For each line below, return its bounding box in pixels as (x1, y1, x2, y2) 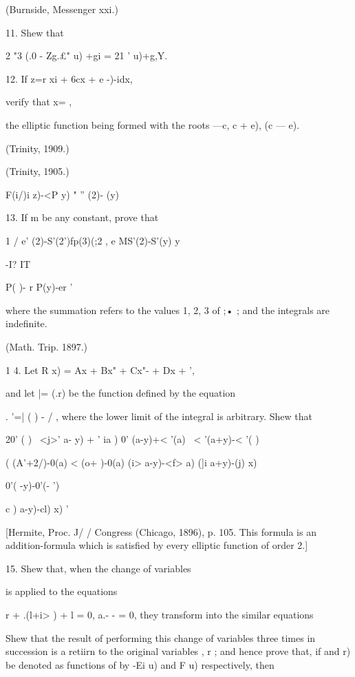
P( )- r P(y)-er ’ (6, 280, 73, 294)
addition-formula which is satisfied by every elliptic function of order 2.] (6, 538, 308, 552)
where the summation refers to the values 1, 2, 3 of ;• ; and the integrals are (6, 302, 330, 317)
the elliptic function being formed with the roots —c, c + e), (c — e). (6, 117, 300, 132)
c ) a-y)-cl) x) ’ (6, 501, 69, 516)
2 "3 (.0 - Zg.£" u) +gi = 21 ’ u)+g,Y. (6, 48, 168, 63)
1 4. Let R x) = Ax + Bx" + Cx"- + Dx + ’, (6, 362, 195, 377)
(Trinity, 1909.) (6, 140, 69, 155)
